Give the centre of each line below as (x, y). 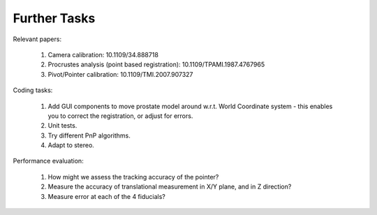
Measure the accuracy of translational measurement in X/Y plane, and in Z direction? (170, 187)
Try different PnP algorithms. (89, 135)
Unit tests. (62, 126)
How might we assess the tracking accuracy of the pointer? (133, 177)
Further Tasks (54, 18)
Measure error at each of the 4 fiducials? (106, 196)
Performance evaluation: (48, 161)
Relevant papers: (37, 39)
